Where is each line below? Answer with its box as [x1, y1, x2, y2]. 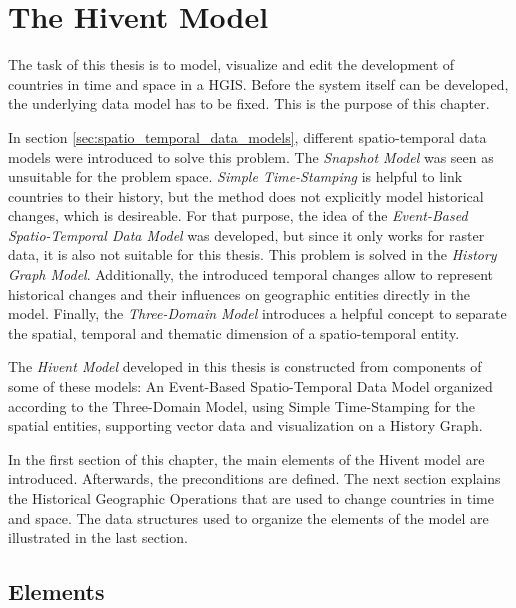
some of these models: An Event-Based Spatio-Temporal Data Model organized [8, 376, 493, 397]
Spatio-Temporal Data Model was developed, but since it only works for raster [8, 224, 485, 245]
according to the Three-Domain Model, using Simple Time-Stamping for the [8, 395, 476, 416]
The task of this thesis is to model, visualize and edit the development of [8, 54, 455, 75]
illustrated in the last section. [8, 527, 188, 548]
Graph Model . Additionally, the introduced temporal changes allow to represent [8, 264, 494, 285]
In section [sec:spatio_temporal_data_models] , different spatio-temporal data [8, 126, 487, 147]
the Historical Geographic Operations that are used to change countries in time [8, 488, 494, 508]
